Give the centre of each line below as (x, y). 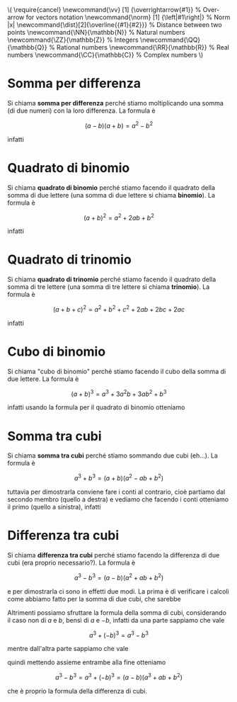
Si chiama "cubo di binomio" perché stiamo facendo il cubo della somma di (117, 371)
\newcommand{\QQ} (170, 40)
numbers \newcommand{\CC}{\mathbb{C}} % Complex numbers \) (105, 55)
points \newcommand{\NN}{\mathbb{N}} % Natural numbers (96, 32)
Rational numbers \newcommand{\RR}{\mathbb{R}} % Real (143, 47)
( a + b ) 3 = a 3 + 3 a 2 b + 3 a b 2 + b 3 (119, 393)
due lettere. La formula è (43, 379)
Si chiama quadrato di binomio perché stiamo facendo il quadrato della (111, 187)
